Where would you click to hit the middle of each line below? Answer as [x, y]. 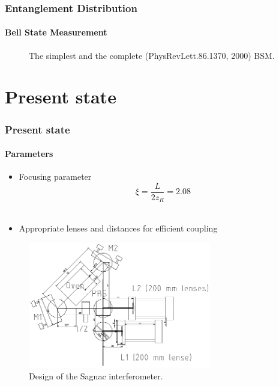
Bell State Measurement [56, 32]
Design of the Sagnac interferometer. [96, 375]
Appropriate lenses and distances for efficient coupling [118, 228]
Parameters [29, 154]
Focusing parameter [55, 176]
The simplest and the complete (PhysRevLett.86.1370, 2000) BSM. [152, 55]
